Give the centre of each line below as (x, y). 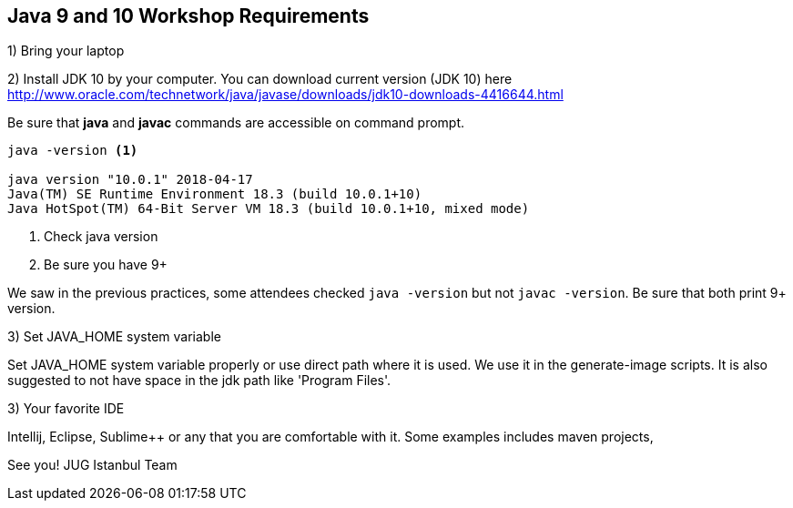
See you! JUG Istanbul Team (92, 465)
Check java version (101, 237)
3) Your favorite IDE (66, 409)
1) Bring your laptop (66, 51)
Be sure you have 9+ (106, 265)
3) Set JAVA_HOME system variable (114, 337)
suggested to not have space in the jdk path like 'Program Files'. (199, 381)
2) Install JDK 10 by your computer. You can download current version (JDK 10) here (260, 79)
